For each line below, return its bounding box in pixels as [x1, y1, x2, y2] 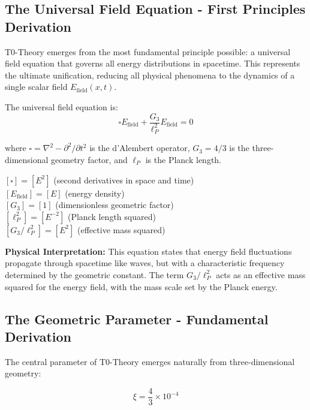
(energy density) [65, 186, 125, 199]
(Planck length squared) [67, 210, 156, 222]
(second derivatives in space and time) [53, 173, 194, 186]
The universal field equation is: [5, 100, 118, 113]
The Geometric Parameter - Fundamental [5, 309, 269, 328]
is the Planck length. [145, 153, 222, 166]
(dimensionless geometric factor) [55, 198, 174, 211]
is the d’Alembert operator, [89, 141, 190, 154]
